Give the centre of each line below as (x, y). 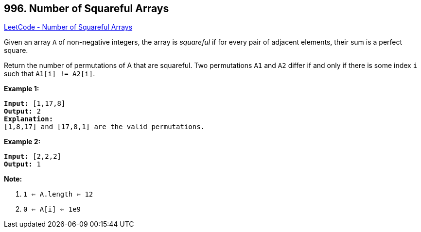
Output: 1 (22, 164)
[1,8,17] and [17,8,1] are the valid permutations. (105, 127)
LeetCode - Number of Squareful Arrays (68, 27)
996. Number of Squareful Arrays (87, 8)
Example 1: (22, 89)
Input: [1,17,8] (35, 104)
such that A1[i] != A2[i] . (50, 74)
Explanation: (29, 119)
